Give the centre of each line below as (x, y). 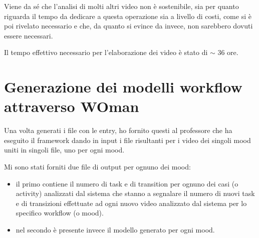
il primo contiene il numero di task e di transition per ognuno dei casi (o (127, 183)
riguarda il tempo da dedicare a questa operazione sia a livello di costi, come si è (128, 16)
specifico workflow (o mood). (60, 213)
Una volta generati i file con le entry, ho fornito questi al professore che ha (118, 130)
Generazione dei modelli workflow (123, 87)
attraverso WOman (72, 106)
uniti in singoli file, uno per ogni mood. (64, 150)
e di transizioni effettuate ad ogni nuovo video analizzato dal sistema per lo (131, 203)
